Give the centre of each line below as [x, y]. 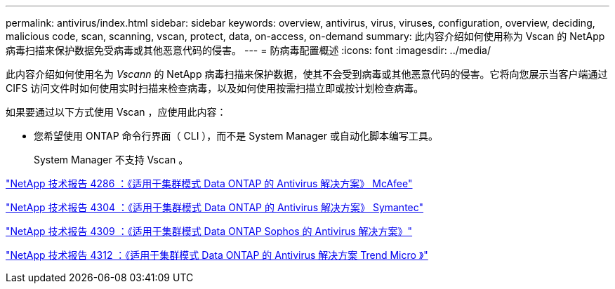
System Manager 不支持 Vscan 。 [111, 160]
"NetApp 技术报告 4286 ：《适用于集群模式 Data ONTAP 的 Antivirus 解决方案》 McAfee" [209, 183]
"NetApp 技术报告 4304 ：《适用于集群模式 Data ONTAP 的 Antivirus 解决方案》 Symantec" [215, 207]
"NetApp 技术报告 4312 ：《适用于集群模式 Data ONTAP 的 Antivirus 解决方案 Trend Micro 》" [217, 255]
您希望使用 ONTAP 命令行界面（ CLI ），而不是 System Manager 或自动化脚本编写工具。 [236, 136]
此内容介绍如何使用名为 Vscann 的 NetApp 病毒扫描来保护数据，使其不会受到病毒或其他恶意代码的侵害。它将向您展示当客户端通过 [307, 74]
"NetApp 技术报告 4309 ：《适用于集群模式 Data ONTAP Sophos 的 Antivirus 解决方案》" [209, 231]
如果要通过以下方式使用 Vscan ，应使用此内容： [116, 112]
